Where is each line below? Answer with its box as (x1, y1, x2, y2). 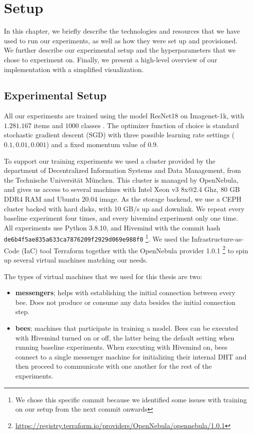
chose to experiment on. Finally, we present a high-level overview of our (4, 54, 217, 64)
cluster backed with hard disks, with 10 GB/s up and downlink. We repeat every (4, 203, 245, 213)
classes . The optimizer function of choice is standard (81, 120, 239, 130)
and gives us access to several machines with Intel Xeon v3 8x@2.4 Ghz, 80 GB (4, 184, 240, 194)
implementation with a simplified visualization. (4, 64, 144, 74)
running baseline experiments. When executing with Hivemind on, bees (15, 342, 228, 352)
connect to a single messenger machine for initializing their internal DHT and (15, 351, 247, 361)
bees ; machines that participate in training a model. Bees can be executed (15, 322, 238, 333)
